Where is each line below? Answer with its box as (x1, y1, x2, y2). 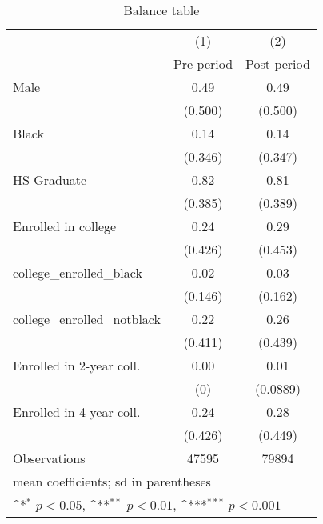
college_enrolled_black (13, 263, 142, 282)
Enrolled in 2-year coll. (13, 356, 141, 374)
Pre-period (173, 54, 233, 73)
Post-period (245, 54, 310, 73)
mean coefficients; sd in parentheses (13, 472, 211, 490)
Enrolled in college (13, 217, 117, 235)
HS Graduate (13, 170, 87, 189)
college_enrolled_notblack (13, 310, 161, 328)
